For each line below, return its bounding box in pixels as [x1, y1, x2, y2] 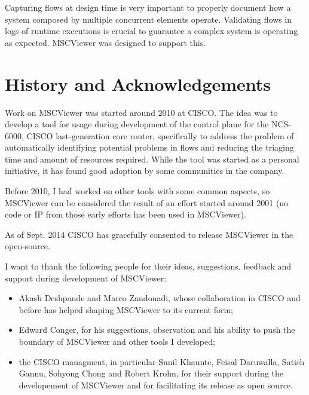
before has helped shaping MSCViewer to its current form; [19, 303, 234, 316]
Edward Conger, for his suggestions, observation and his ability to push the [19, 323, 295, 336]
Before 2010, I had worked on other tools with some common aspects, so [5, 185, 270, 197]
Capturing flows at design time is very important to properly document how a [5, 1, 291, 13]
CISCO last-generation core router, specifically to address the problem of [26, 129, 294, 142]
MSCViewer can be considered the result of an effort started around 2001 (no [5, 196, 289, 209]
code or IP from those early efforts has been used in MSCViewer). [5, 208, 246, 221]
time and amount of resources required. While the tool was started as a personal [5, 152, 299, 165]
